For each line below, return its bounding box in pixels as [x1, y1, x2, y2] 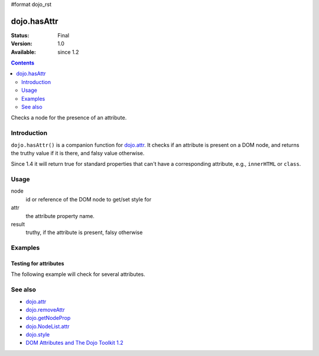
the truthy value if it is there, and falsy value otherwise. [11, 149, 145, 156]
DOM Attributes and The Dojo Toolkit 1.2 [25, 339, 123, 347]
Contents [11, 59, 35, 66]
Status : [11, 31, 30, 39]
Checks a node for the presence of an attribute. [11, 114, 127, 121]
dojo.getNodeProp [25, 315, 71, 322]
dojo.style [25, 331, 50, 338]
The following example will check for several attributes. [11, 271, 146, 278]
